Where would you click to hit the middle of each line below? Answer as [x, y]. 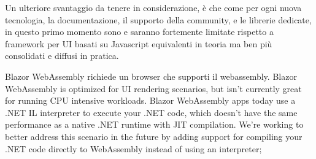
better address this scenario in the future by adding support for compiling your [154, 136]
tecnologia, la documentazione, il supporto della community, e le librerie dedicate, [158, 19]
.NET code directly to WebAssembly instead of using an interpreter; [133, 148]
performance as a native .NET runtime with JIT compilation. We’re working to [154, 124]
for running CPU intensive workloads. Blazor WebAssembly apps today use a [150, 100]
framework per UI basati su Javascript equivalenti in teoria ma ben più [139, 43]
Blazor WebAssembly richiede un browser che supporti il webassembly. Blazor [151, 76]
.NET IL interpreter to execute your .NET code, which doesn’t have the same [151, 112]
